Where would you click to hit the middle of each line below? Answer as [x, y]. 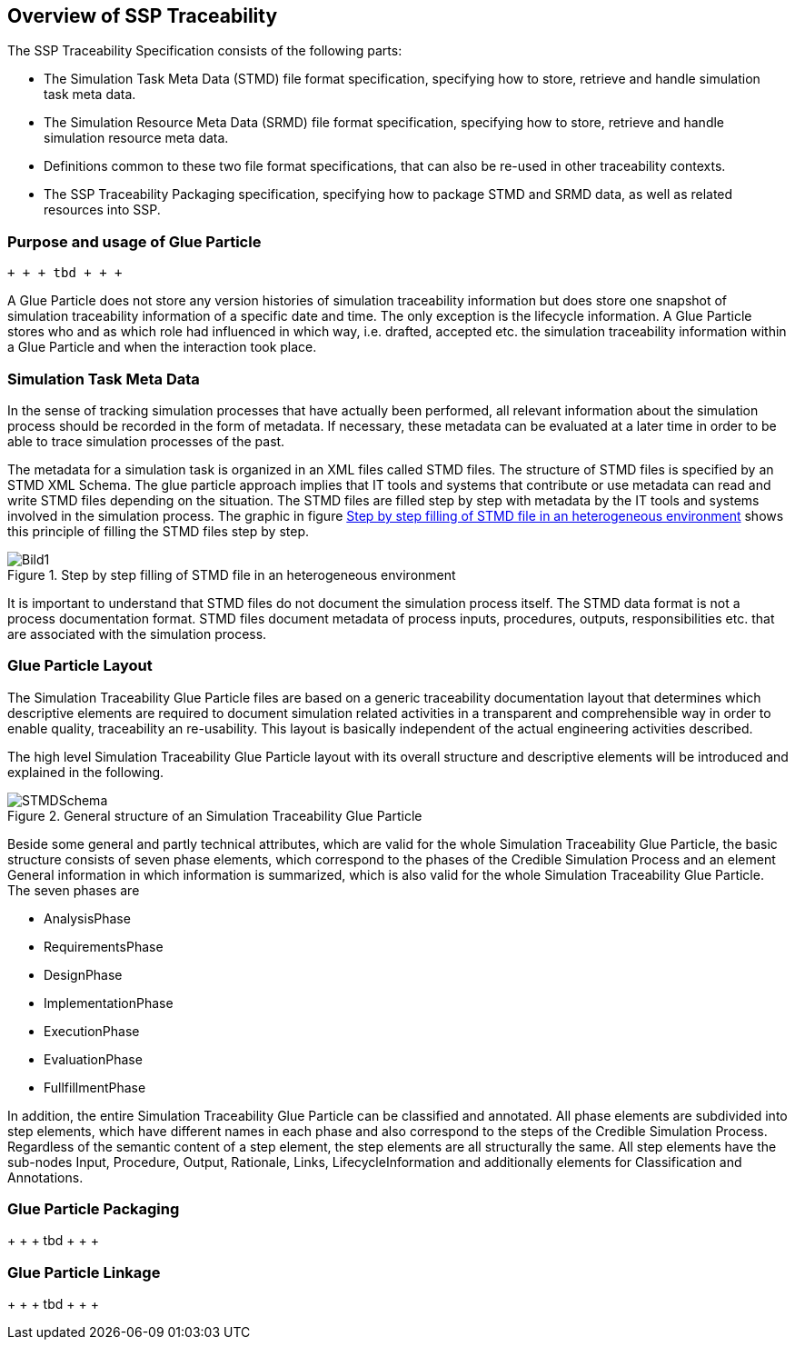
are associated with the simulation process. [137, 634]
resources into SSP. [102, 210]
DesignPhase [83, 974]
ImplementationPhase [109, 1003]
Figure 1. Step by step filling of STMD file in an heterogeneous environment [232, 574]
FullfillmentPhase [95, 1087]
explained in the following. [86, 772]
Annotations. [45, 1177]
